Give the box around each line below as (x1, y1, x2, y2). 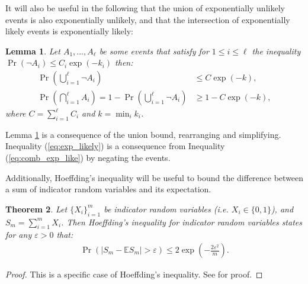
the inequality (252, 44, 301, 57)
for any (5, 228, 32, 241)
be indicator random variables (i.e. (104, 202, 229, 215)
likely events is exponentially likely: (5, 25, 133, 37)
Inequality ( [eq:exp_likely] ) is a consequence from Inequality (5, 140, 225, 152)
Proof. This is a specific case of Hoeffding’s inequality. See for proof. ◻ (5, 268, 263, 280)
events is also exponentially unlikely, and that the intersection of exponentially (5, 13, 290, 25)
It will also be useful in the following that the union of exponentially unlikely (5, 2, 285, 14)
